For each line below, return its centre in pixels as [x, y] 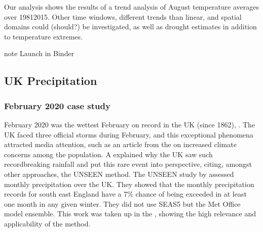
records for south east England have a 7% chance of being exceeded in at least [125, 194]
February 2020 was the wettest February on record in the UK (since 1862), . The [130, 124]
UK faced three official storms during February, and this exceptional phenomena [129, 134]
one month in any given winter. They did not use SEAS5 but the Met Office [122, 203]
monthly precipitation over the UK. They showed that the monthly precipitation [129, 184]
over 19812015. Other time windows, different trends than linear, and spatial [123, 16]
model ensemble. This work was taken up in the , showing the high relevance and [130, 214]
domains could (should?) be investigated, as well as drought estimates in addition [130, 27]
